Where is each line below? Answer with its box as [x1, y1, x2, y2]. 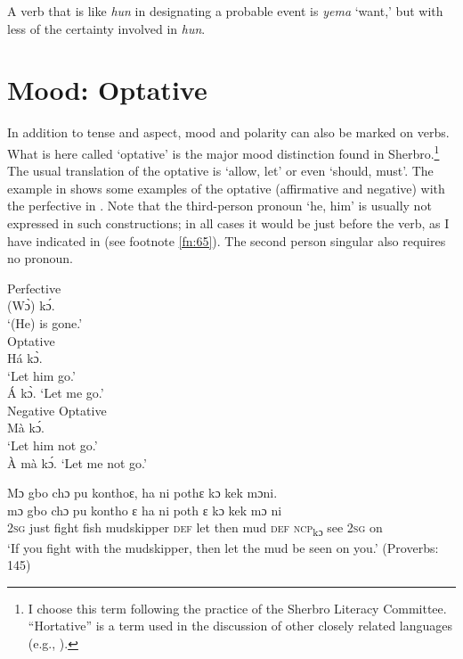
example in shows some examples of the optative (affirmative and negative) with [7, 178, 445, 197]
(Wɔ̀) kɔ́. [7, 296, 55, 315]
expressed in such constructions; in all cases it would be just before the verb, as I [7, 213, 450, 232]
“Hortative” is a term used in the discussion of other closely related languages [28, 616, 453, 635]
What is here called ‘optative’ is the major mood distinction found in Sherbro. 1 [7, 141, 440, 162]
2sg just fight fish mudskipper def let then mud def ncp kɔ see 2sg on [7, 518, 383, 540]
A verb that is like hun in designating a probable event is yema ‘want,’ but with [7, 2, 443, 20]
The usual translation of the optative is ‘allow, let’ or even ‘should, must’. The [7, 161, 434, 180]
